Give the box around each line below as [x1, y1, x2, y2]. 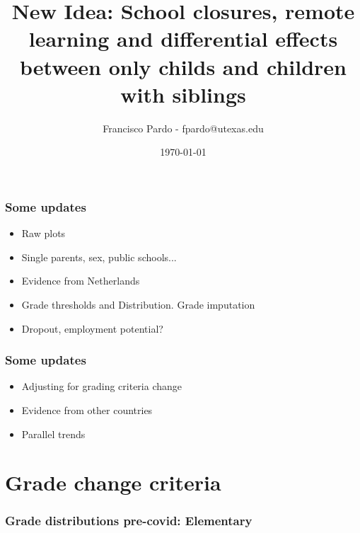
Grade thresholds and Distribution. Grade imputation [21, 297, 255, 311]
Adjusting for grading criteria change [21, 379, 182, 394]
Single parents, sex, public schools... [21, 249, 177, 264]
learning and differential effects [28, 24, 338, 53]
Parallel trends [21, 426, 86, 441]
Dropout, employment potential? [21, 321, 163, 336]
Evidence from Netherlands [21, 273, 140, 288]
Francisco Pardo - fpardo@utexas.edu [103, 120, 264, 135]
